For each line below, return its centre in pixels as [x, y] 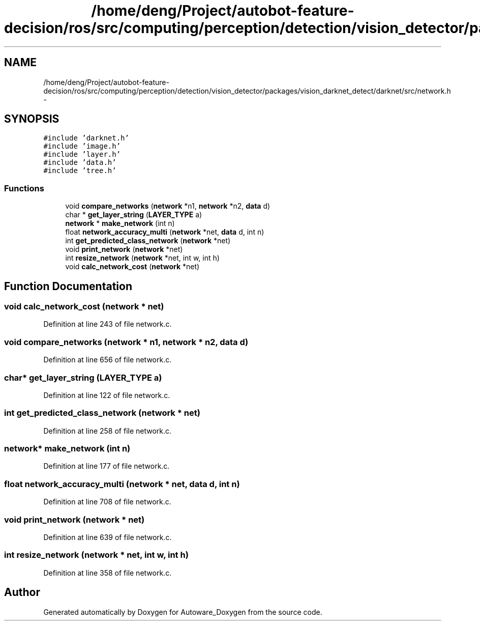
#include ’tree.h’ [80, 171]
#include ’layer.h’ [82, 154]
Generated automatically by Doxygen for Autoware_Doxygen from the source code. [183, 612]
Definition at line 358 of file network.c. [108, 573]
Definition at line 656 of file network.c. [108, 360]
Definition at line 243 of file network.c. [108, 324]
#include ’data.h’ [80, 163]
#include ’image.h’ [82, 146]
